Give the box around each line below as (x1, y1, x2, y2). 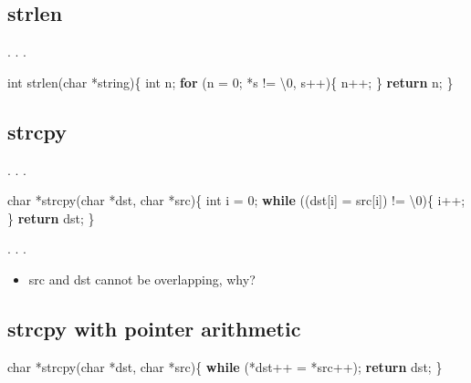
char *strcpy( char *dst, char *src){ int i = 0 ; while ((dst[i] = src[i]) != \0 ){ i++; (7, 191, 466, 210)
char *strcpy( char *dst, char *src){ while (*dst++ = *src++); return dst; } (7, 357, 443, 376)
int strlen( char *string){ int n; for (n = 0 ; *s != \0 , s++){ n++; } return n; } (7, 72, 454, 91)
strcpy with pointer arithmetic (7, 314, 301, 342)
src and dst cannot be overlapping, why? (28, 269, 256, 288)
